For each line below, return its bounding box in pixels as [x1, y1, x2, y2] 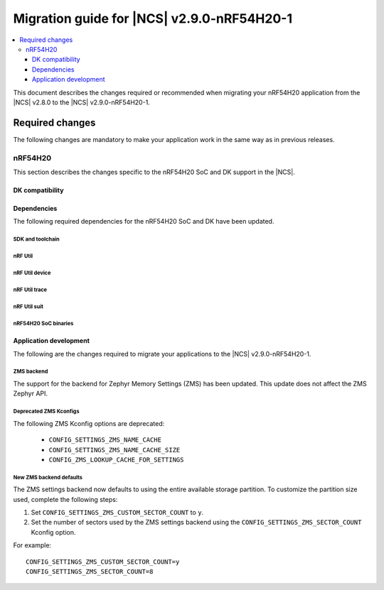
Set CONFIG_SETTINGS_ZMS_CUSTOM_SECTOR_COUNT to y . [31, 508, 204, 517]
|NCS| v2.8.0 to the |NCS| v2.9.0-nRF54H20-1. [13, 98, 151, 106]
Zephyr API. [13, 389, 48, 398]
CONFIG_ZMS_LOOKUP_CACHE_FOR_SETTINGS [48, 455, 184, 464]
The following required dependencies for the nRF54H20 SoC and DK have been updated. [13, 217, 274, 226]
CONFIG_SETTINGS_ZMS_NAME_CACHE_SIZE [48, 446, 181, 454]
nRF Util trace [13, 286, 48, 294]
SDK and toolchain [13, 236, 60, 243]
